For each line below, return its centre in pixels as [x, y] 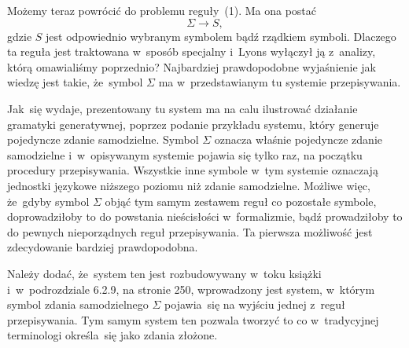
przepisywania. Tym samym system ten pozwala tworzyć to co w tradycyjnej [193, 319]
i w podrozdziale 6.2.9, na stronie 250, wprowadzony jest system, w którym [191, 289]
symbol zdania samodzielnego [78, 304]
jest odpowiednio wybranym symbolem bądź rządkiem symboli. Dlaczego [221, 36]
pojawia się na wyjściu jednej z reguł [255, 304]
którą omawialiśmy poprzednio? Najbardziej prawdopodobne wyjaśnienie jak [192, 66]
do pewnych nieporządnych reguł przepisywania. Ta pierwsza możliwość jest [190, 231]
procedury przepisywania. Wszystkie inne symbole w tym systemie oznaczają [193, 170]
